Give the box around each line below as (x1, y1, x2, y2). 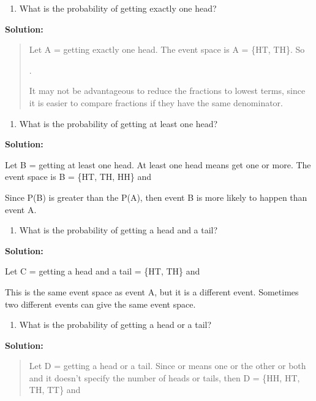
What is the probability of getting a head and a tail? (19, 224, 218, 236)
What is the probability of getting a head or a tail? (19, 318, 212, 331)
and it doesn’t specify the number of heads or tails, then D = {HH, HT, (29, 371, 300, 384)
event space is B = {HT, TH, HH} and (5, 170, 152, 183)
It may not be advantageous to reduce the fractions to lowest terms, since (29, 84, 306, 97)
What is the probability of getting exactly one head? (19, 2, 217, 14)
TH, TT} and (29, 383, 81, 396)
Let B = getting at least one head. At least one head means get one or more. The (5, 158, 311, 171)
